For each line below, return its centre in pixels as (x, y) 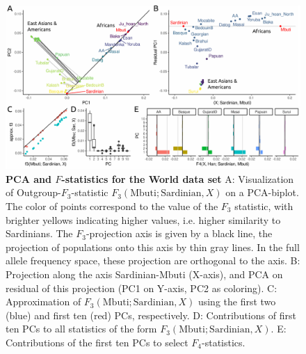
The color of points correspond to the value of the (112, 206)
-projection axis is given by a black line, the (179, 233)
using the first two (237, 301)
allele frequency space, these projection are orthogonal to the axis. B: (153, 260)
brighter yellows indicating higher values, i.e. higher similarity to (143, 219)
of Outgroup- (33, 192)
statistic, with (264, 206)
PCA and (29, 178)
